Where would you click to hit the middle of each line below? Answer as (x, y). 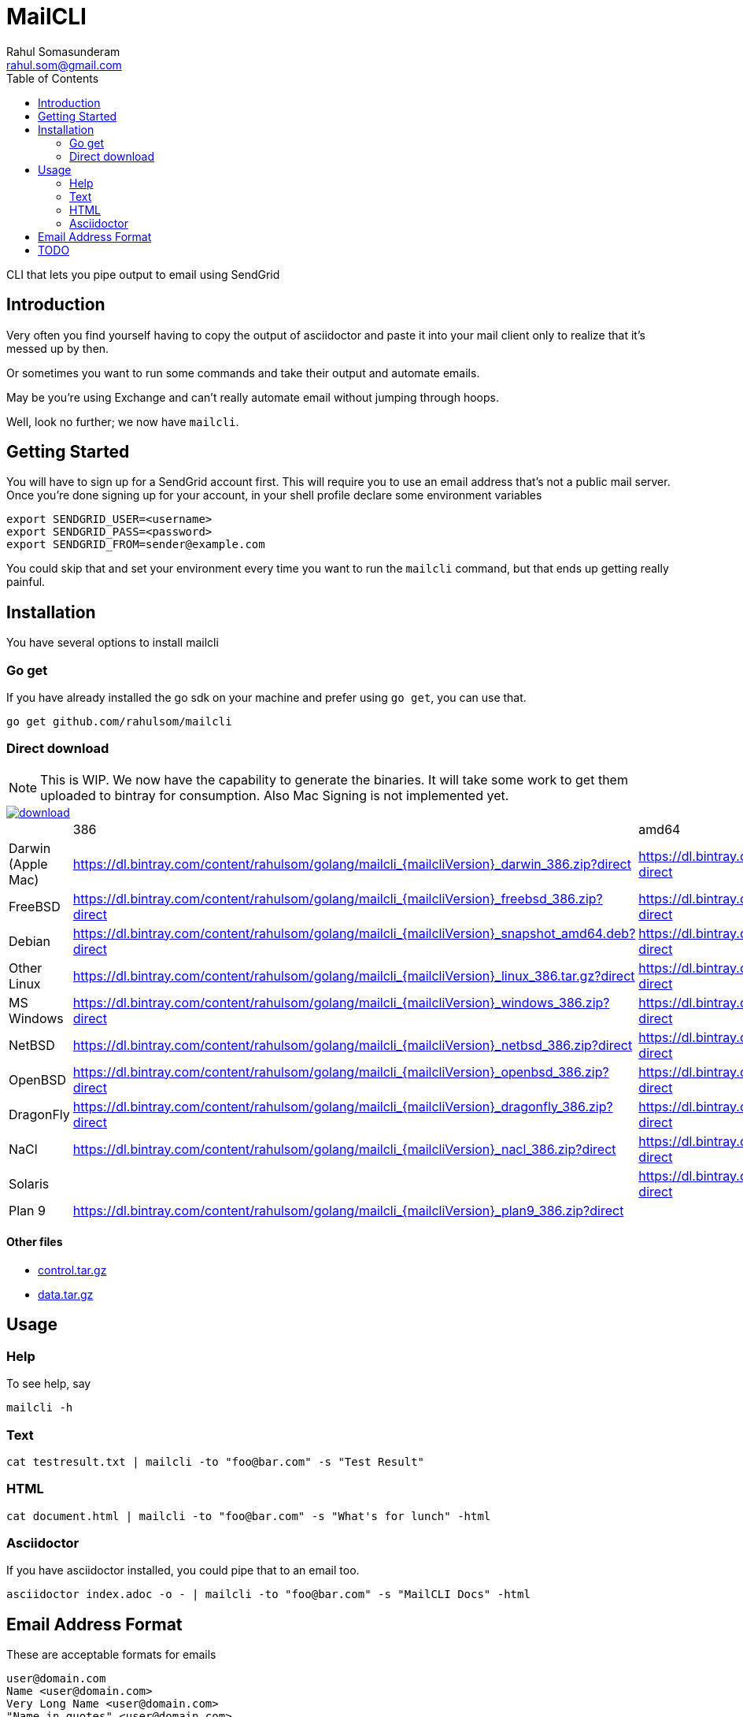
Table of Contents (53, 78)
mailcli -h (40, 1408)
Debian (30, 941)
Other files (35, 1242)
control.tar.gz (72, 1270)
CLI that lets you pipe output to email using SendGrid (143, 274)
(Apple (28, 864)
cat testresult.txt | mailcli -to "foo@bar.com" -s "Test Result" (216, 1461)
